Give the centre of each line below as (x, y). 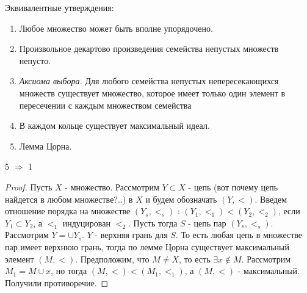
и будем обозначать (181, 199)
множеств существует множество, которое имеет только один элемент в (152, 92)
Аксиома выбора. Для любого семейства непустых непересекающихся (149, 81)
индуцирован (86, 222)
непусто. (35, 60)
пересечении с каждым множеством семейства (105, 105)
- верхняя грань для (131, 235)
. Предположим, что (112, 259)
